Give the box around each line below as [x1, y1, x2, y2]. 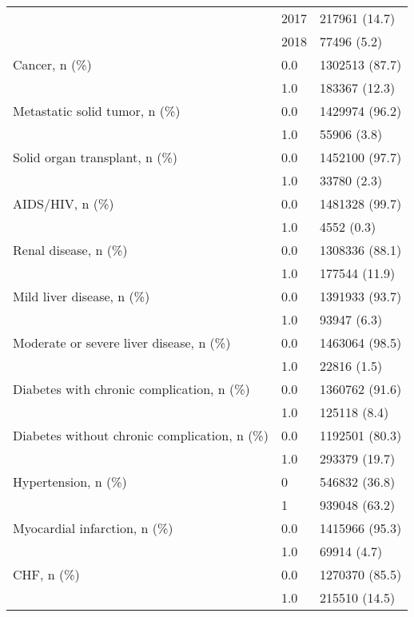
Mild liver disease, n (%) [13, 287, 150, 305]
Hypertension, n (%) [13, 472, 127, 491]
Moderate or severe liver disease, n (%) [13, 333, 231, 352]
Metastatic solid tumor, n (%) [13, 102, 181, 120]
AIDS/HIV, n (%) [13, 194, 114, 213]
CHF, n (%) [13, 565, 80, 583]
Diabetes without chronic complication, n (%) [13, 426, 269, 444]
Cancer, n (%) [13, 55, 92, 74]
